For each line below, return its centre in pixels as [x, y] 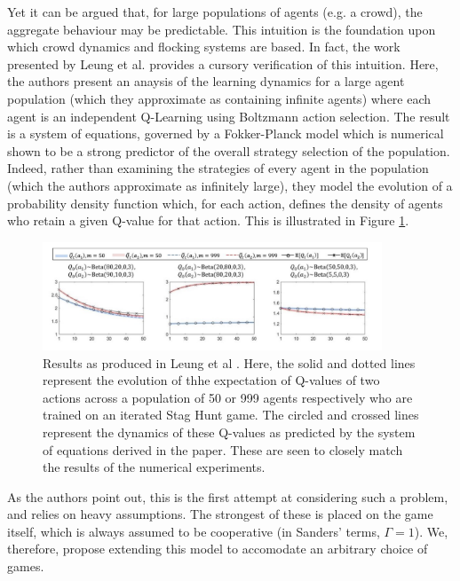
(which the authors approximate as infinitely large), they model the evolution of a [230, 185]
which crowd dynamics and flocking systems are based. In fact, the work [204, 47]
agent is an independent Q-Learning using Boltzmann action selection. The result [229, 116]
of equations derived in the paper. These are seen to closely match [223, 449]
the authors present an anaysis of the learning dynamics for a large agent [206, 81]
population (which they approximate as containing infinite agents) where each [219, 98]
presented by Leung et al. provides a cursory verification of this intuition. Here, [223, 63]
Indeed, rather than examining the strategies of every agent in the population [218, 168]
